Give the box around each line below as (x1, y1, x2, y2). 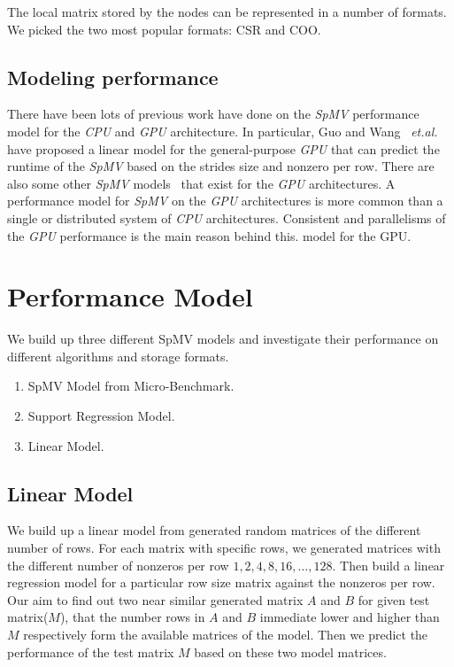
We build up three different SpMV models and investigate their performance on (7, 330, 439, 348)
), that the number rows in (59, 608, 205, 626)
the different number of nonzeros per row (7, 555, 229, 574)
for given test (358, 590, 430, 609)
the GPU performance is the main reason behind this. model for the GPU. (7, 226, 412, 244)
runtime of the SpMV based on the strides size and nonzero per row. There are (7, 157, 435, 175)
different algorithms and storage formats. (7, 346, 229, 365)
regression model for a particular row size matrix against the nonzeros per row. (7, 573, 435, 592)
